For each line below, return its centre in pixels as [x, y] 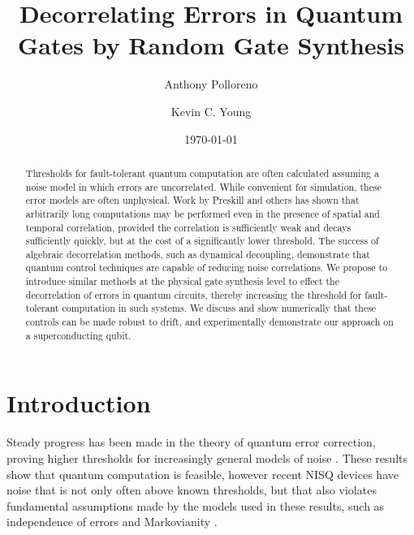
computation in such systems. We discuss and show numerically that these [219, 308]
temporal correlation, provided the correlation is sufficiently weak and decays [188, 227]
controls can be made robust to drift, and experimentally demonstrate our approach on [209, 322]
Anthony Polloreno [211, 84]
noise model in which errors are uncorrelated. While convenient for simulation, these [203, 186]
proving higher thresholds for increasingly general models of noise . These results [207, 457]
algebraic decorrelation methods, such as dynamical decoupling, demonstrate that [198, 254]
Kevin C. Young [211, 111]
